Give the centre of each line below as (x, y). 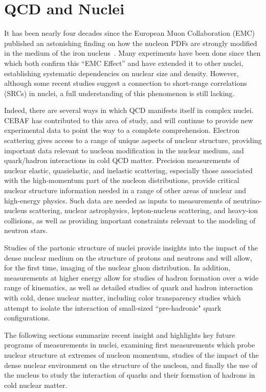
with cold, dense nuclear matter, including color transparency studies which (123, 297)
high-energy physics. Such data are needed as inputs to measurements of (118, 200)
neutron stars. (26, 230)
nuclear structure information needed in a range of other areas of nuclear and (125, 190)
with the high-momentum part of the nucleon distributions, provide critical (122, 180)
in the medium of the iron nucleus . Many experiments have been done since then (132, 53)
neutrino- (247, 200)
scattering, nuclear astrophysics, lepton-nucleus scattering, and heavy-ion (144, 210)
